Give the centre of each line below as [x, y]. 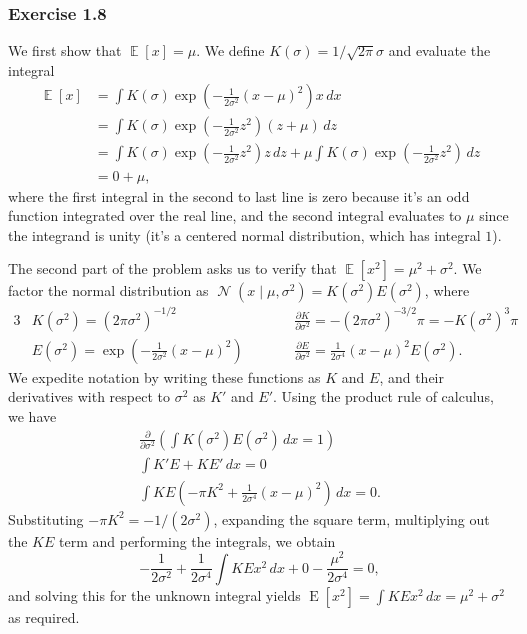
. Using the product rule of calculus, [383, 396]
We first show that [65, 50]
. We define [230, 50]
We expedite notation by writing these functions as [164, 376]
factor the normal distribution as [108, 290]
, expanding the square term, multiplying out [351, 518]
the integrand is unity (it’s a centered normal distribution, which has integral [244, 234]
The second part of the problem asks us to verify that [172, 268]
